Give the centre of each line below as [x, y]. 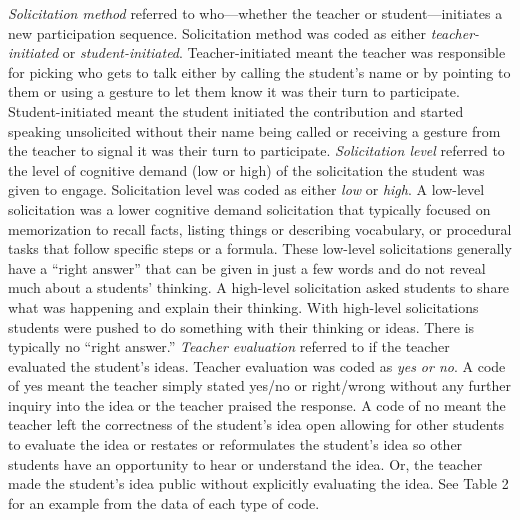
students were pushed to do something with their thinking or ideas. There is [241, 326]
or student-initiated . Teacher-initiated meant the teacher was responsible [284, 52]
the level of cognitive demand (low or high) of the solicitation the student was [246, 169]
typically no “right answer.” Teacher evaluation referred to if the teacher [229, 346]
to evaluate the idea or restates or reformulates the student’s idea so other [235, 444]
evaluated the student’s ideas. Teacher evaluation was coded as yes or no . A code [257, 365]
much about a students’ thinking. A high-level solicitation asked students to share [259, 287]
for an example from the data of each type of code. [164, 502]
